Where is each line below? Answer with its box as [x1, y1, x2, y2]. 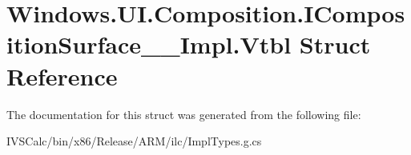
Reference [6, 59, 118, 92]
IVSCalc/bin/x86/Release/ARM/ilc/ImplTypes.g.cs [6, 133, 262, 149]
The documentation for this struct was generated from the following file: [6, 105, 361, 122]
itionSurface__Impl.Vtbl [6, 28, 292, 61]
